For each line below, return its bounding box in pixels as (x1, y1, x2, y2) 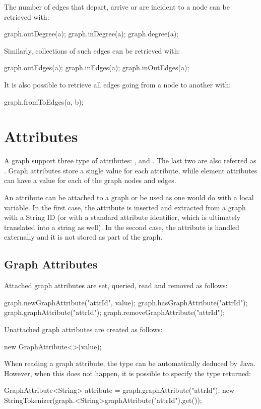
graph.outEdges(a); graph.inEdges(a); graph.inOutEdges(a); (4, 62, 189, 73)
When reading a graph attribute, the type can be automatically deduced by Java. (4, 358, 255, 369)
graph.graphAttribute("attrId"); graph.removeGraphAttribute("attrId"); (4, 307, 225, 317)
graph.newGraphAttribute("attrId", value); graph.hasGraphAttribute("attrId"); (4, 297, 248, 307)
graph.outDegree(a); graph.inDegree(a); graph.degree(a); (4, 28, 179, 39)
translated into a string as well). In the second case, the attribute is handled (4, 221, 239, 232)
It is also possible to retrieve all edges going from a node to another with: (4, 79, 231, 89)
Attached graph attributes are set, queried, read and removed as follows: (4, 280, 228, 291)
